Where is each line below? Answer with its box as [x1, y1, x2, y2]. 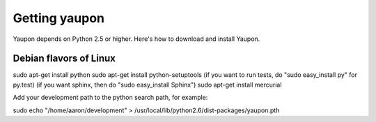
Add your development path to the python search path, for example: [13, 94, 208, 102]
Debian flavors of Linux [13, 53, 116, 64]
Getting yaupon [13, 10, 104, 26]
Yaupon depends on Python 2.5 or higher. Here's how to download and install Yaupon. [13, 35, 260, 43]
